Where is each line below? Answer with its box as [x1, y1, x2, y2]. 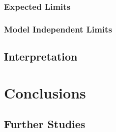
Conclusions [4, 82, 86, 102]
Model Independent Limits [4, 23, 112, 35]
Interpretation [4, 49, 78, 64]
